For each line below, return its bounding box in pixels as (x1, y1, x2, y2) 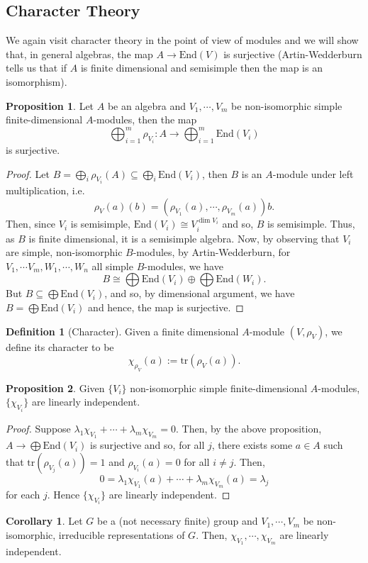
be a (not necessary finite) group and (97, 513, 258, 528)
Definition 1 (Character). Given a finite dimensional (6, 323, 239, 338)
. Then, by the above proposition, (175, 420, 322, 435)
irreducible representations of (58, 527, 185, 542)
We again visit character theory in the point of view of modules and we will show (6, 33, 359, 48)
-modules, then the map (93, 112, 197, 127)
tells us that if (6, 60, 67, 75)
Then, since (6, 216, 56, 231)
